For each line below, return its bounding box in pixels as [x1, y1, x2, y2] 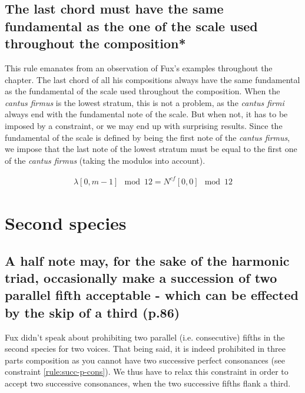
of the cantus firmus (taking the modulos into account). [5, 154, 205, 166]
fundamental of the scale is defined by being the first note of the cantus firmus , [5, 131, 290, 143]
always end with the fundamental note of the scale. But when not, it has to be [5, 108, 288, 120]
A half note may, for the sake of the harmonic [5, 251, 290, 269]
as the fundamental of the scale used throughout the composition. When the [5, 85, 280, 97]
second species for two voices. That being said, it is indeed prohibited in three [5, 342, 286, 355]
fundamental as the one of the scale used [5, 16, 258, 35]
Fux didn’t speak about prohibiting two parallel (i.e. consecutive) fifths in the [5, 331, 285, 343]
